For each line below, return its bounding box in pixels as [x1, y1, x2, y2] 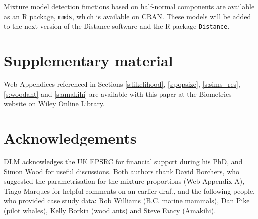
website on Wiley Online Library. [4, 98, 105, 109]
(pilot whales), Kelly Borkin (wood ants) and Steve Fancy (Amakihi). [4, 205, 216, 215]
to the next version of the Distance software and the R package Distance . [4, 21, 230, 31]
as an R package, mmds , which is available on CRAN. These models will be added [4, 11, 251, 21]
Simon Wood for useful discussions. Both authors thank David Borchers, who [4, 166, 240, 176]
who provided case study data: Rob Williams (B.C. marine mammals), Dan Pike [4, 195, 250, 206]
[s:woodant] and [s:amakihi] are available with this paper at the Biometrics [4, 88, 232, 99]
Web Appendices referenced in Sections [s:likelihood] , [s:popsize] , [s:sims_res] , [4, 79, 240, 89]
